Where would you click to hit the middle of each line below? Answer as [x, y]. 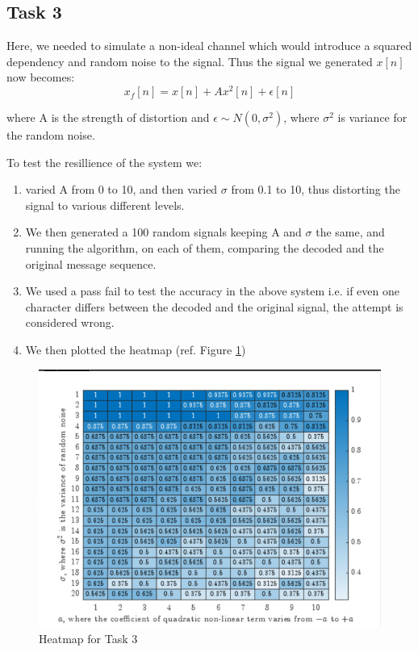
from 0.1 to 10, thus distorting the [316, 189]
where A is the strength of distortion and [108, 117]
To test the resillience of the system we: [104, 162]
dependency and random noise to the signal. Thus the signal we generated [190, 61]
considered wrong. [70, 322]
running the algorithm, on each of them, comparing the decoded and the [205, 248]
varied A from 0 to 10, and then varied [121, 189]
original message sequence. [91, 263]
